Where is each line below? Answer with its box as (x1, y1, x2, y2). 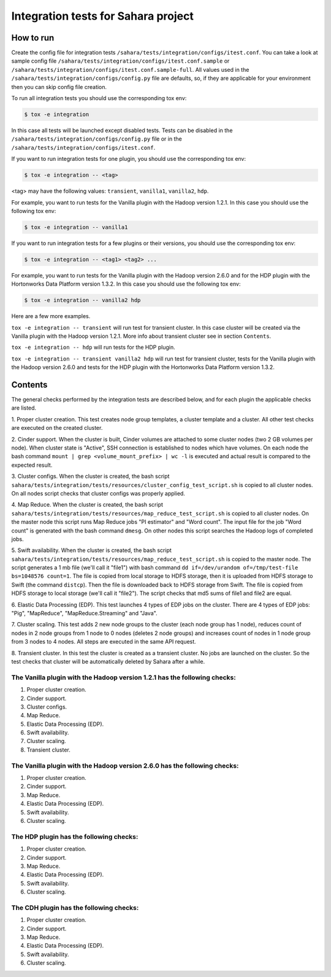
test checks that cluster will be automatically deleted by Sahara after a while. (11, 658, 205, 665)
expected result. (11, 461, 53, 469)
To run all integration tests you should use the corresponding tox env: (11, 95, 187, 102)
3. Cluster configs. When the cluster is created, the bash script (11, 473, 170, 480)
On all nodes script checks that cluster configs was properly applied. (11, 489, 185, 497)
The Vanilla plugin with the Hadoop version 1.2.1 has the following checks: (11, 673, 236, 682)
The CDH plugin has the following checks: (11, 903, 139, 912)
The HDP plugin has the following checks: (11, 832, 139, 841)
